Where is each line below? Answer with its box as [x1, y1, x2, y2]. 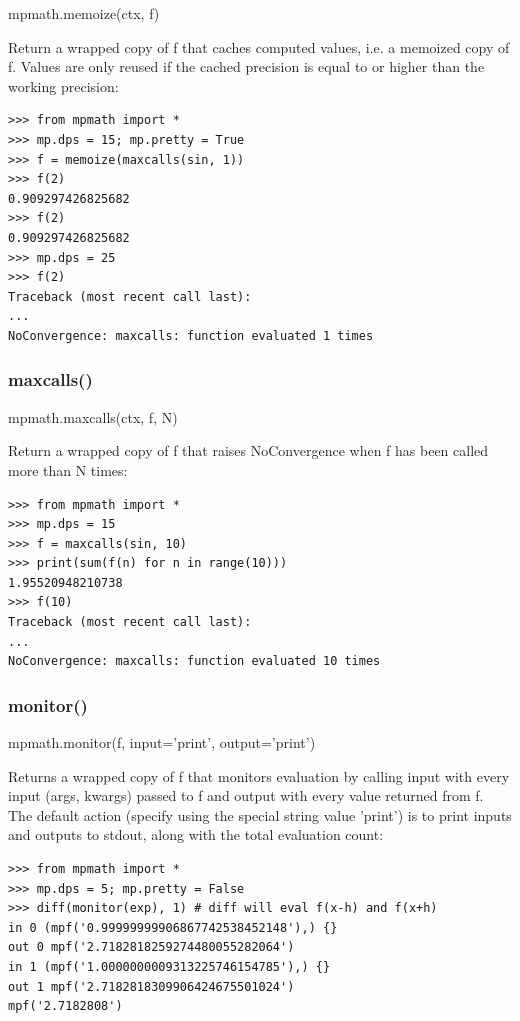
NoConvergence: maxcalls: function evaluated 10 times [8, 654, 381, 669]
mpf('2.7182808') [8, 999, 123, 1014]
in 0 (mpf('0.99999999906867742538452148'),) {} [8, 920, 338, 935]
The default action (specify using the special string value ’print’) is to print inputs [8, 804, 512, 825]
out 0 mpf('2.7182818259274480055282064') [8, 940, 295, 955]
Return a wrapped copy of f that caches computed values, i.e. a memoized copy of [8, 36, 510, 57]
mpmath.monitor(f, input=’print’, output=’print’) [8, 732, 316, 753]
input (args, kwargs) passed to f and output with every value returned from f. [8, 785, 484, 806]
